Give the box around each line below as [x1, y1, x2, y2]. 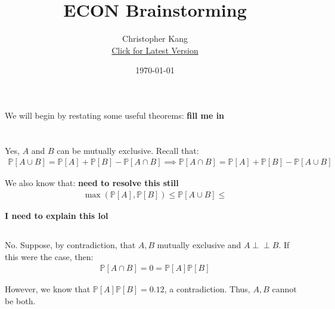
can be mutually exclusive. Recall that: [57, 144, 199, 156]
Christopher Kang [122, 32, 188, 45]
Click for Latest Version [111, 44, 198, 56]
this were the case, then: [5, 250, 94, 262]
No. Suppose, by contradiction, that [5, 238, 136, 251]
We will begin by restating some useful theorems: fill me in [5, 109, 225, 121]
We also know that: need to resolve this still [5, 177, 179, 189]
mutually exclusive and [157, 238, 241, 251]
